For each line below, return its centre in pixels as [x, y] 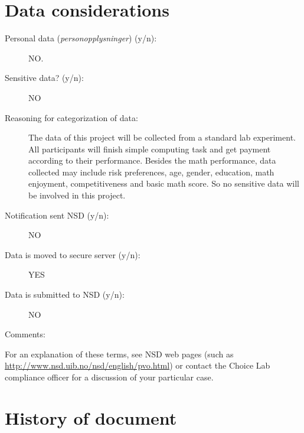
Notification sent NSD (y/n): [57, 215]
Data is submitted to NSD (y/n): [65, 294]
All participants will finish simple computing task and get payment [150, 149]
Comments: [25, 334]
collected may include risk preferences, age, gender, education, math [151, 172]
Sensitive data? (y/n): [44, 78]
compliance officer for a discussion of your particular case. [109, 377]
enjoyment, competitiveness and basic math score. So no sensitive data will [164, 183]
